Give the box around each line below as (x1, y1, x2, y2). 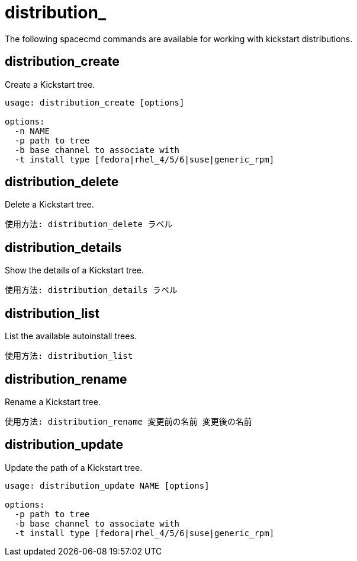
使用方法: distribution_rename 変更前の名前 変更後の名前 (5, 416, 252, 426)
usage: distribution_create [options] (5, 97, 185, 107)
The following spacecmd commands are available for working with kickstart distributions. (5, 33, 353, 44)
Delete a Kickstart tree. (5, 199, 94, 210)
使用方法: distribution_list (5, 351, 133, 361)
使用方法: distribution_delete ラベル (5, 219, 173, 230)
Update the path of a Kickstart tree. (5, 462, 143, 473)
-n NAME (14, 126, 50, 136)
